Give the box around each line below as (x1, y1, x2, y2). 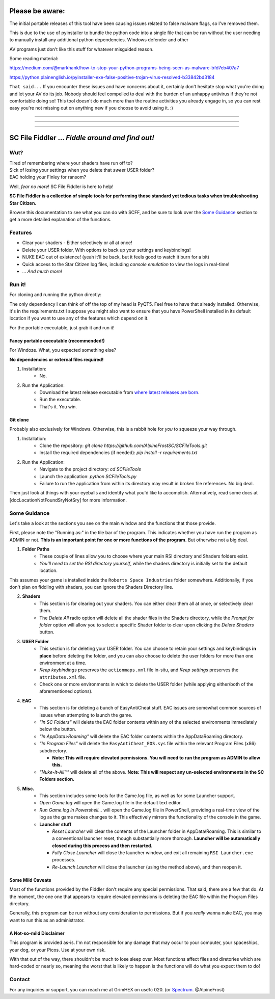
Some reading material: (9, 56, 59, 62)
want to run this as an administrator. (9, 917, 85, 923)
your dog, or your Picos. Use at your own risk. (9, 947, 106, 953)
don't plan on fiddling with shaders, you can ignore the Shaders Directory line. (9, 584, 174, 590)
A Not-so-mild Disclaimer (9, 930, 65, 936)
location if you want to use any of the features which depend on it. (9, 315, 149, 321)
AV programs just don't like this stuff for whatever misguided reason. (9, 46, 154, 52)
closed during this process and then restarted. (52, 843, 153, 849)
